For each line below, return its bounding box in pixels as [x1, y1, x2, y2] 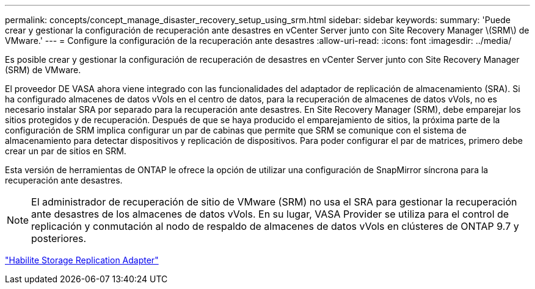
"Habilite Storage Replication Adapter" [5, 255, 159, 265]
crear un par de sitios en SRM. [5, 146, 126, 156]
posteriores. [31, 232, 87, 244]
